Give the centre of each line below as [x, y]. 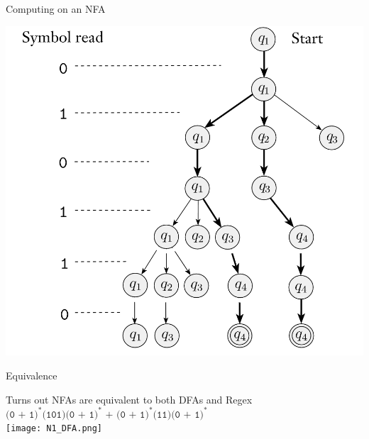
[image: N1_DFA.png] [54, 429]
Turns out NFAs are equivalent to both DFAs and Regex [129, 399]
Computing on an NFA [56, 9]
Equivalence [32, 376]
